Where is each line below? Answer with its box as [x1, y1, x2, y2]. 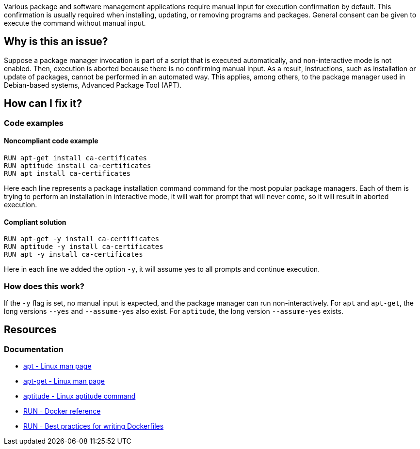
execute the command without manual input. [4, 19, 146, 27]
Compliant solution [4, 217, 66, 226]
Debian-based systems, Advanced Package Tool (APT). [4, 80, 182, 89]
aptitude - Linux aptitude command [23, 392, 136, 401]
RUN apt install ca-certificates [4, 169, 131, 177]
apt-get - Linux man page [23, 377, 105, 386]
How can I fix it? [4, 97, 82, 110]
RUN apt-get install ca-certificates [4, 154, 147, 162]
